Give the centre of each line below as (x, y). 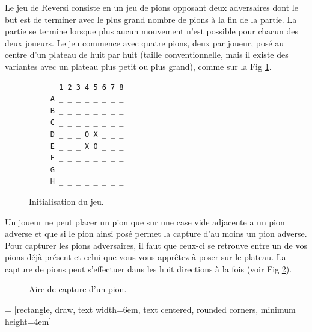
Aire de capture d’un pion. (78, 289)
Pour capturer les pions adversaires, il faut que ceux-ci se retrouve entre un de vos (156, 245)
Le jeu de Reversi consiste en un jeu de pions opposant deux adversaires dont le (151, 7)
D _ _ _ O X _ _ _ (87, 134)
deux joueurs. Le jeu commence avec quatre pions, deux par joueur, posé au (145, 42)
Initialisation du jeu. (66, 201)
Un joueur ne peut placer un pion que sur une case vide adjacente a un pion (145, 221)
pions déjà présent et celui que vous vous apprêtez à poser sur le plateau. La (145, 257)
